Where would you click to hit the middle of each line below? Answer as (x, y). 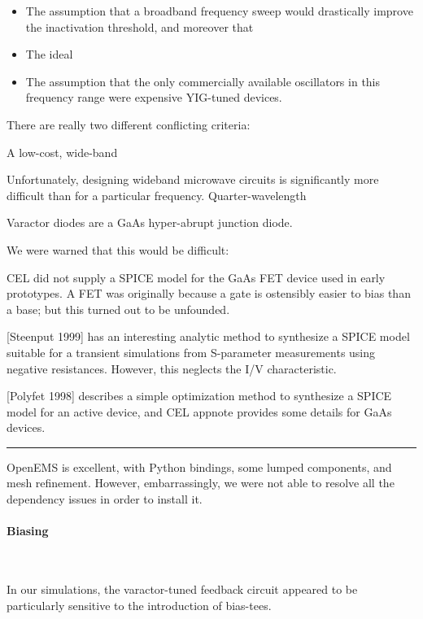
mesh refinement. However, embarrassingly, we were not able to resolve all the (201, 483)
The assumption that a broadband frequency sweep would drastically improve (219, 11)
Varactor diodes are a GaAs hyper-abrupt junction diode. (150, 222)
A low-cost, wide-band (62, 152)
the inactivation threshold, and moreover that (140, 26)
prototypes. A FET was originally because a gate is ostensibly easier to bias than (209, 293)
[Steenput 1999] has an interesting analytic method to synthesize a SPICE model (208, 336)
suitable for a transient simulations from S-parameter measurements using (191, 352)
